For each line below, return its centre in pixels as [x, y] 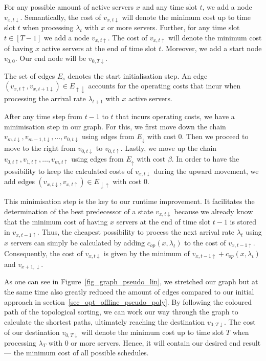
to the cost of [205, 242]
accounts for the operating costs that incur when [164, 86]
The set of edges [30, 75]
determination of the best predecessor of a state [79, 211]
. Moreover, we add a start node [212, 48]
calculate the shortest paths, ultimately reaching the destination [105, 321]
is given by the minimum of [147, 253]
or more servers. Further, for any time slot [174, 27]
